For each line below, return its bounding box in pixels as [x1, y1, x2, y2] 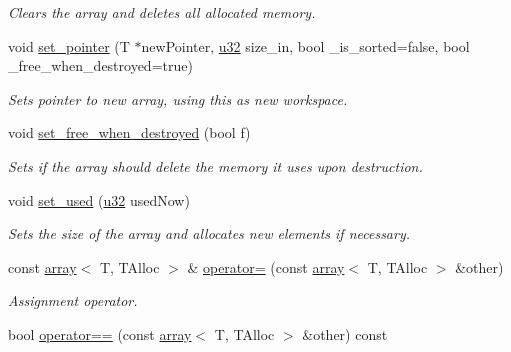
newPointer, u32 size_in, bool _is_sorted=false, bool [141, 35, 470, 56]
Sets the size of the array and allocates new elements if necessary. [8, 223, 411, 244]
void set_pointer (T [8, 35, 130, 56]
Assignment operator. [8, 290, 138, 311]
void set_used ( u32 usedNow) [8, 189, 190, 210]
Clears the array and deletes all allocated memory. [8, 2, 316, 22]
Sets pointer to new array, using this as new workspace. [8, 88, 348, 109]
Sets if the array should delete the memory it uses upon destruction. [8, 155, 423, 176]
